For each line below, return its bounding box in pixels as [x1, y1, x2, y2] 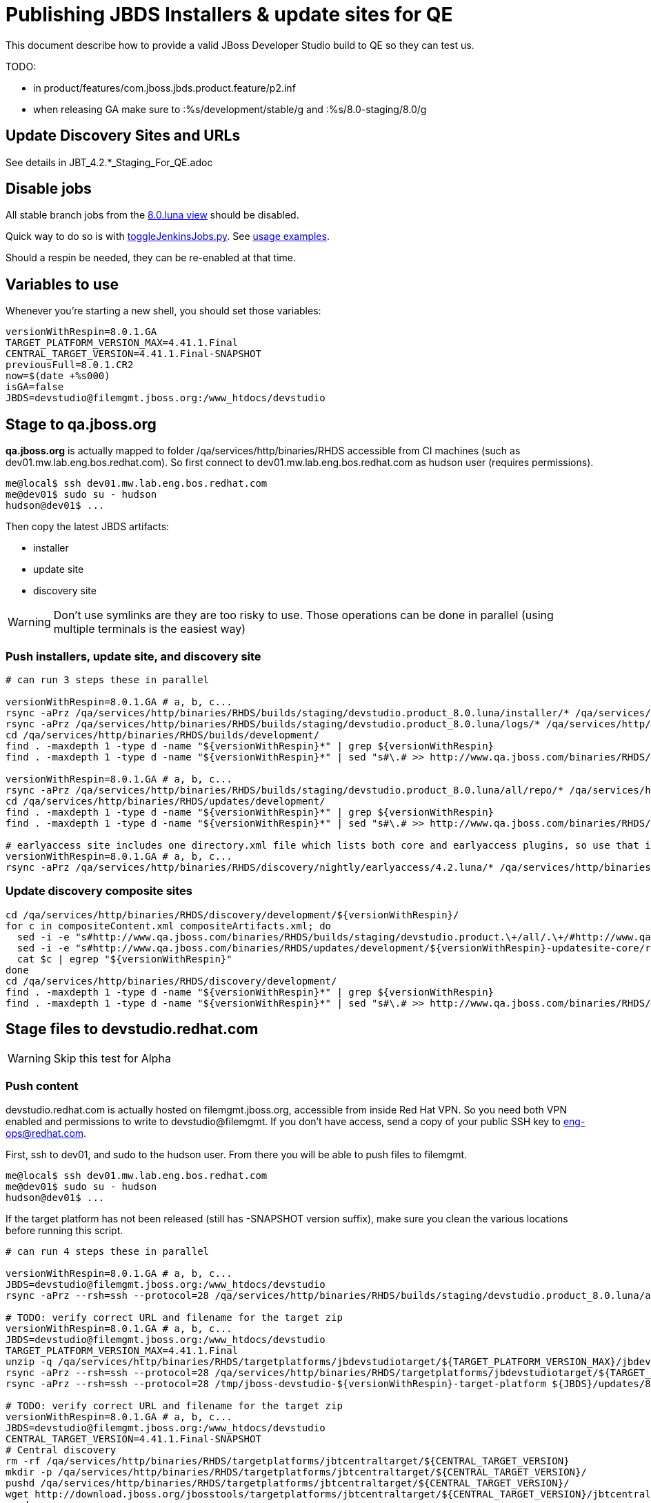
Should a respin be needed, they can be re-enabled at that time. [6, 252, 296, 264]
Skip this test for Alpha [53, 1051, 171, 1066]
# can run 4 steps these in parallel [6, 1246, 210, 1258]
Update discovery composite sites [6, 884, 193, 898]
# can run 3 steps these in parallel [6, 674, 210, 685]
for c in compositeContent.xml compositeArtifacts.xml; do [6, 920, 332, 931]
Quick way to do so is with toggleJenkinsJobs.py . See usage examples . [6, 230, 330, 243]
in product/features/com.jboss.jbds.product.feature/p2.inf [33, 81, 296, 94]
